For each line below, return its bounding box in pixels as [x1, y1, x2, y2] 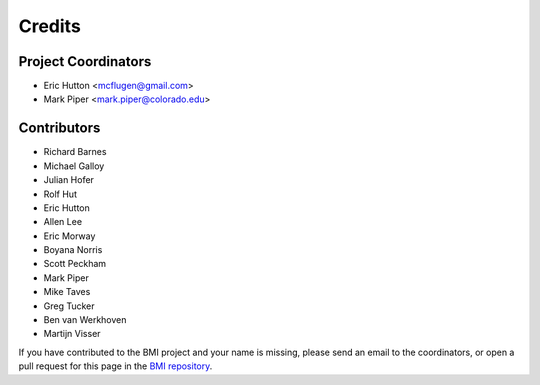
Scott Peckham [43, 258, 107, 270]
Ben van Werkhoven [43, 314, 127, 326]
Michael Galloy [43, 160, 105, 172]
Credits [18, 15, 82, 37]
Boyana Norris [43, 244, 103, 256]
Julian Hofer [43, 174, 95, 186]
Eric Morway [43, 230, 96, 242]
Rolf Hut [43, 188, 77, 200]
